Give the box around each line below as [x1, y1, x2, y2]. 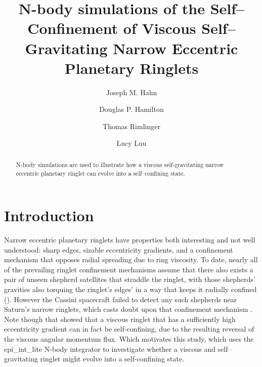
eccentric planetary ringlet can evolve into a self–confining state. [16, 169, 185, 177]
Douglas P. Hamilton [99, 104, 164, 114]
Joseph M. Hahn [106, 87, 157, 97]
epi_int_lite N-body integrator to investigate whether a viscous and [4, 343, 216, 354]
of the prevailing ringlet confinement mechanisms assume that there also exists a [4, 264, 253, 274]
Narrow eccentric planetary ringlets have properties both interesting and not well [4, 234, 255, 245]
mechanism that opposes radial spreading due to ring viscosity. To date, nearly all [4, 254, 258, 265]
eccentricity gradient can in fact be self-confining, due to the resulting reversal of [4, 323, 254, 334]
